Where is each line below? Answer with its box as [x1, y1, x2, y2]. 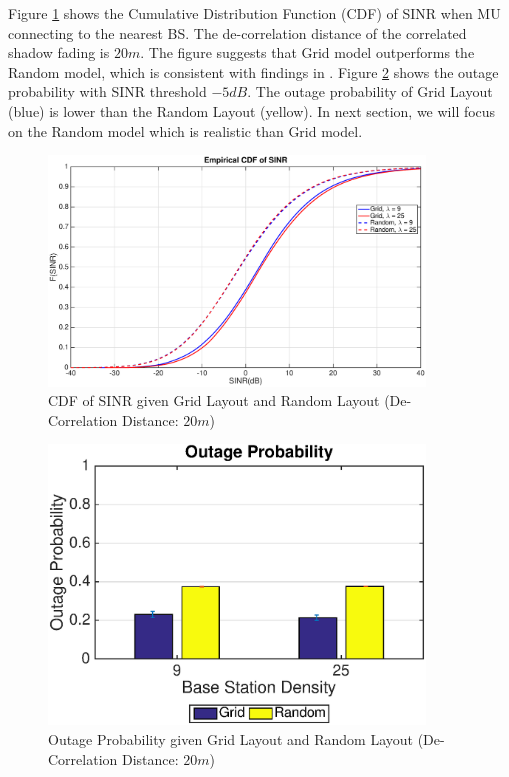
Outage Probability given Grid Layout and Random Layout [48, 729, 414, 750]
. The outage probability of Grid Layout [247, 81, 493, 102]
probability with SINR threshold [8, 81, 207, 102]
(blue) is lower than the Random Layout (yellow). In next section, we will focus [8, 100, 496, 121]
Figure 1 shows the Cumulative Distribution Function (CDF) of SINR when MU [8, 3, 501, 23]
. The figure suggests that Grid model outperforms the [140, 42, 475, 63]
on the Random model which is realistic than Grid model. [8, 120, 363, 141]
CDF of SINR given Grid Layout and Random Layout [48, 390, 380, 411]
